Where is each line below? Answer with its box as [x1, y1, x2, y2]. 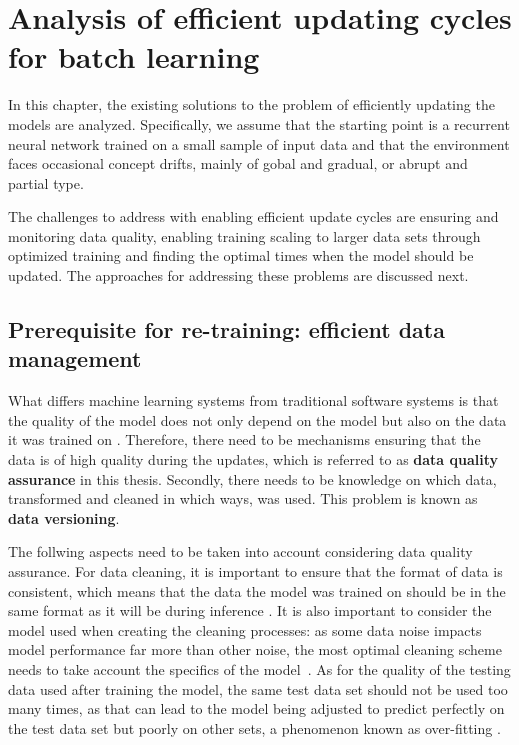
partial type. [8, 172, 84, 193]
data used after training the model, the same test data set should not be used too [8, 678, 508, 699]
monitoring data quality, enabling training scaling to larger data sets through [8, 225, 481, 246]
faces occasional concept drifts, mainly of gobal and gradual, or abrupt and [8, 153, 468, 174]
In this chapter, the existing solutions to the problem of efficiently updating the [8, 94, 495, 115]
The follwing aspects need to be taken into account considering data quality [8, 541, 473, 562]
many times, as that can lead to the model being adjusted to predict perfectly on [8, 698, 505, 719]
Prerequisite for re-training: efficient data [8, 314, 445, 345]
